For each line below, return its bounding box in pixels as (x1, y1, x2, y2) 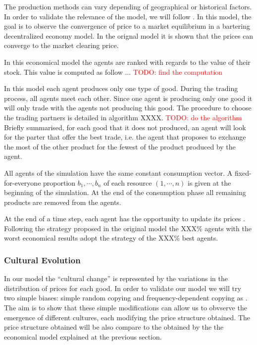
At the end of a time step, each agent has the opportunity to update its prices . (4, 213, 245, 224)
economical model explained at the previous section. (4, 331, 162, 342)
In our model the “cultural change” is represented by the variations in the (4, 273, 228, 284)
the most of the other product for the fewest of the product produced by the (4, 141, 236, 151)
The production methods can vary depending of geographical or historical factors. (4, 1, 252, 11)
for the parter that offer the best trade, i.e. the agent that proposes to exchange (4, 132, 246, 142)
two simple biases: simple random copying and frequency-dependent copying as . (4, 293, 248, 303)
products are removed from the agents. (4, 197, 121, 207)
